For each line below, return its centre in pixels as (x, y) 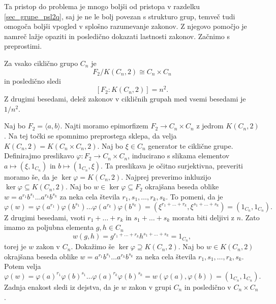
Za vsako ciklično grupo (41, 63)
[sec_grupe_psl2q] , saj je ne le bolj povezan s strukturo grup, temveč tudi (120, 16)
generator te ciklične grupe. (191, 145)
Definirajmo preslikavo (39, 156)
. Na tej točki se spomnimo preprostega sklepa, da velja (90, 136)
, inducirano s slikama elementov (179, 156)
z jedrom (210, 126)
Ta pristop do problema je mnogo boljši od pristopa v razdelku (102, 6)
